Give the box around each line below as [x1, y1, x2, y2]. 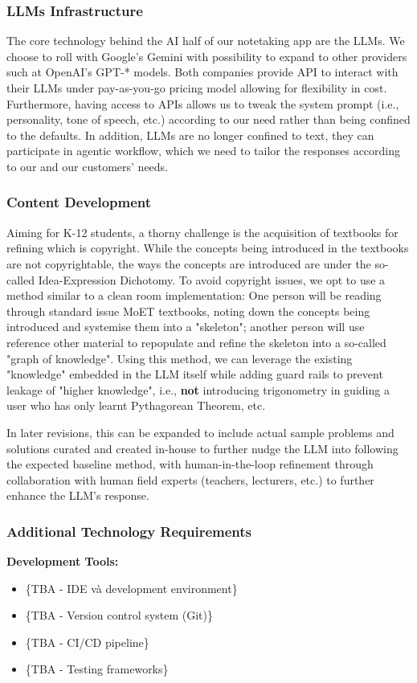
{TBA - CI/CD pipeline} [25, 633, 149, 650]
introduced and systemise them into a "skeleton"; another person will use [6, 318, 365, 335]
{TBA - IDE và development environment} [25, 579, 238, 596]
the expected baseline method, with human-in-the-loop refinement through [6, 456, 374, 472]
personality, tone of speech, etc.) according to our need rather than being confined [6, 111, 411, 128]
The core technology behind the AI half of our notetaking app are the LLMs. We [6, 32, 405, 49]
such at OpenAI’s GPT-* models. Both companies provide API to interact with [6, 63, 399, 80]
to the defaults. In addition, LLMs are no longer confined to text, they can [6, 126, 374, 143]
